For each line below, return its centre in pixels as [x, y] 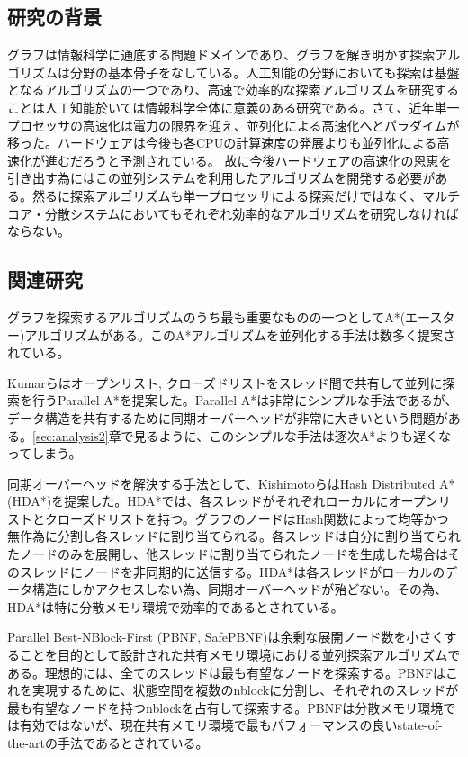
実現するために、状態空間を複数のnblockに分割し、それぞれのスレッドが [245, 690]
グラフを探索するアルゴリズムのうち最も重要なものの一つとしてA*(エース [225, 316]
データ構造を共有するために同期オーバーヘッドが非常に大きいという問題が [228, 417]
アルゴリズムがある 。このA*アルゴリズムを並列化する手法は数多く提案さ [240, 334]
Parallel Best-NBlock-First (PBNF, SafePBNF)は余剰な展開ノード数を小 [213, 637]
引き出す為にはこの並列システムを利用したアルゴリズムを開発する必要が [221, 178]
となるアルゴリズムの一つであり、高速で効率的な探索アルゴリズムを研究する [234, 90]
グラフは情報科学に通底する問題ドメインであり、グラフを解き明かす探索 [221, 54]
